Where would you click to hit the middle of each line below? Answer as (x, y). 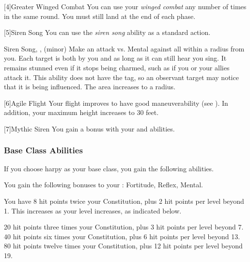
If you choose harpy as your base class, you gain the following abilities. (109, 168)
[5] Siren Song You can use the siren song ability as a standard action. (107, 32)
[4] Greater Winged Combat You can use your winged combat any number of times (125, 6)
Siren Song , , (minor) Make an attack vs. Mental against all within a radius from (124, 48)
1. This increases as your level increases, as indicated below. (93, 210)
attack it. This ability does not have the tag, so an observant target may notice (121, 77)
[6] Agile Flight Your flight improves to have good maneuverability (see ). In (116, 103)
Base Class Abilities (43, 150)
